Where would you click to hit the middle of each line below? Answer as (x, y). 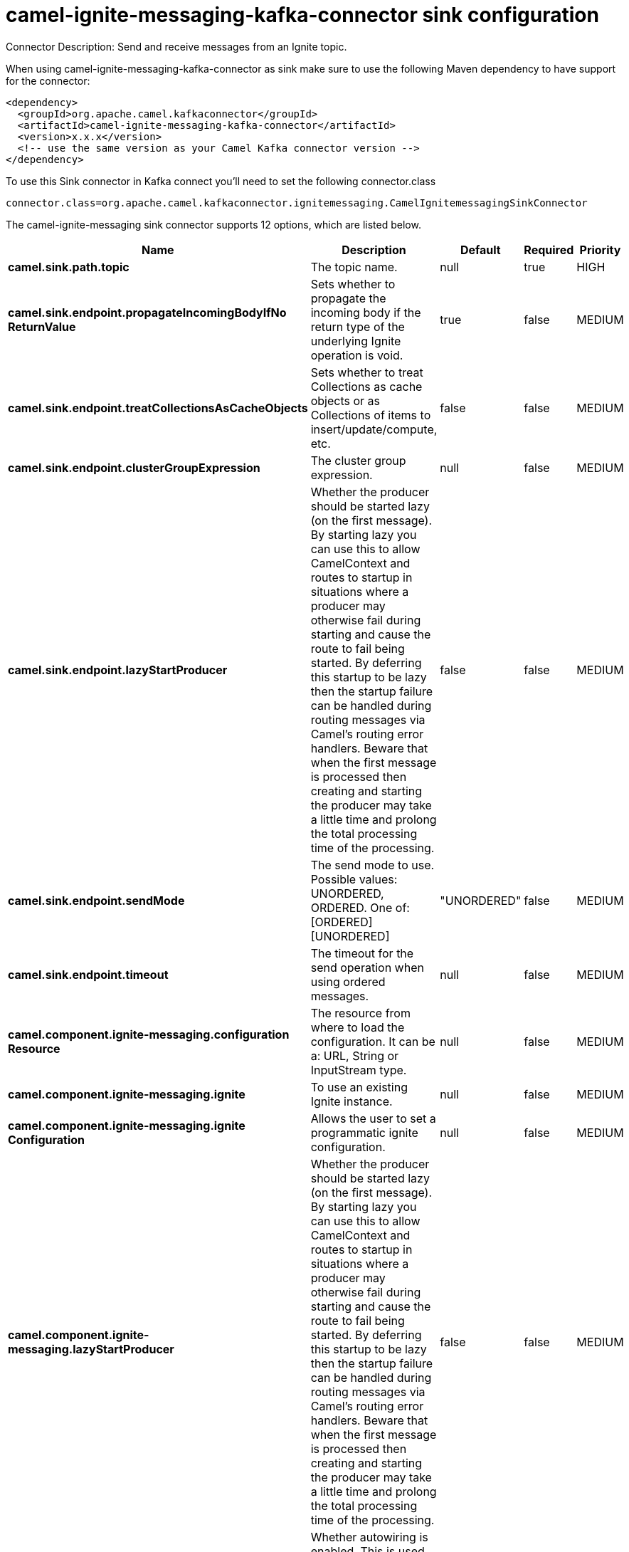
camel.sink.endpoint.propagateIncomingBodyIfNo (147, 312)
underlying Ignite (356, 341)
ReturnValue (42, 326)
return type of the (358, 326)
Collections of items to (371, 415)
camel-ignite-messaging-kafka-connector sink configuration (302, 15)
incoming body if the (366, 312)
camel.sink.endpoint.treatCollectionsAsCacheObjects (158, 408)
